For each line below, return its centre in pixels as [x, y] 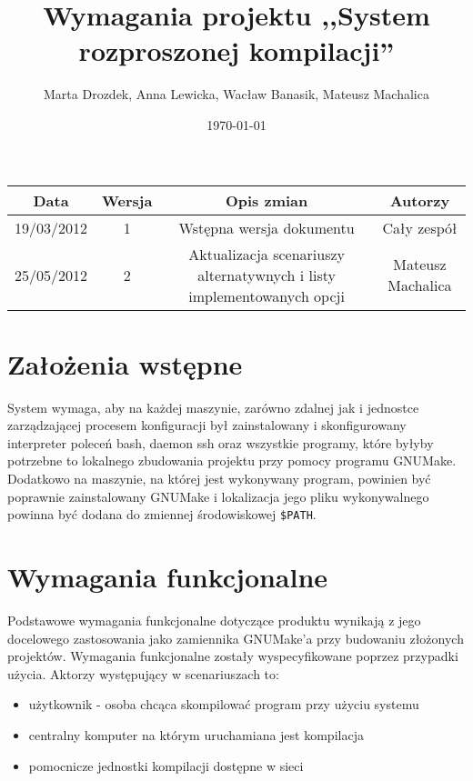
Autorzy [420, 200]
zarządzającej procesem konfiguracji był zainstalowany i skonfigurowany [207, 425]
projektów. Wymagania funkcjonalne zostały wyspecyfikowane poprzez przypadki [233, 656]
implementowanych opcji [267, 295]
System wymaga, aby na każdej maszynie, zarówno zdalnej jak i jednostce [213, 407]
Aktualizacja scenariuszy [267, 254]
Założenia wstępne [125, 363]
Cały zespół [420, 227]
